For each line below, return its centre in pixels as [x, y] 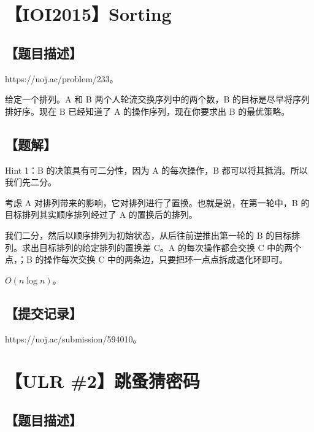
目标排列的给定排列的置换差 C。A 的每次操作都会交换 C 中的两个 [170, 247]
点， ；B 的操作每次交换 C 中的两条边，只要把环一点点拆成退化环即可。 [147, 259]
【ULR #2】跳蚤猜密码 [102, 381]
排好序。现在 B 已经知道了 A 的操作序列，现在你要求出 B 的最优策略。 [147, 111]
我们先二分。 [31, 182]
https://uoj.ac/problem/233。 [62, 78]
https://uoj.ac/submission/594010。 [73, 338]
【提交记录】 [44, 313]
